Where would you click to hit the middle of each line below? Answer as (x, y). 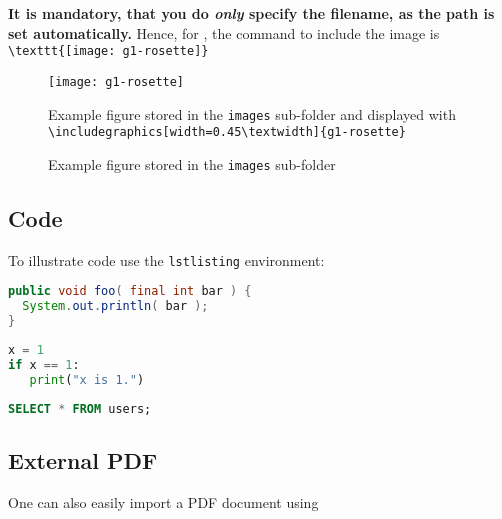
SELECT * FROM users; (80, 408)
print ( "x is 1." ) (87, 379)
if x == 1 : (44, 364)
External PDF (83, 459)
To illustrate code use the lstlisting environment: (166, 259)
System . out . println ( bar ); (115, 306)
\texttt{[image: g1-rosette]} (108, 51)
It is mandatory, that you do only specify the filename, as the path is (251, 13)
